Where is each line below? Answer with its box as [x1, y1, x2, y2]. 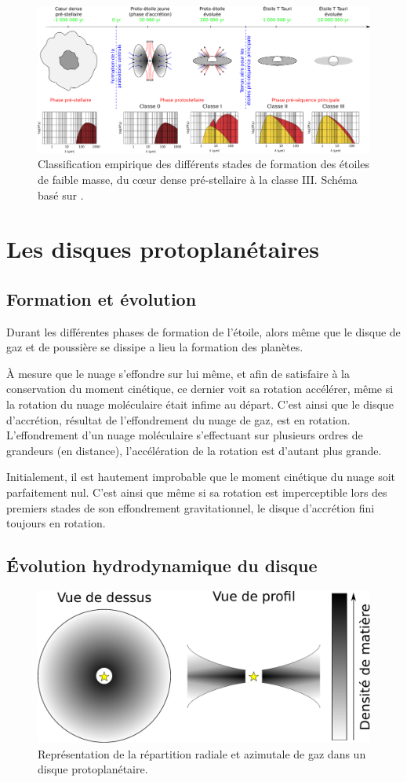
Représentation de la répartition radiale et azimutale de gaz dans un [38, 745, 366, 762]
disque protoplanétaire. [38, 761, 148, 777]
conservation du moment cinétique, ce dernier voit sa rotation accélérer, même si [6, 380, 394, 397]
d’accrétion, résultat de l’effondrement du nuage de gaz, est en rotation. [6, 411, 351, 428]
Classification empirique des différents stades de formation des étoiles [38, 156, 370, 172]
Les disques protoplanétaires [6, 233, 320, 265]
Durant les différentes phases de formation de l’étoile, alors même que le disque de [6, 323, 401, 340]
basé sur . [38, 186, 84, 203]
